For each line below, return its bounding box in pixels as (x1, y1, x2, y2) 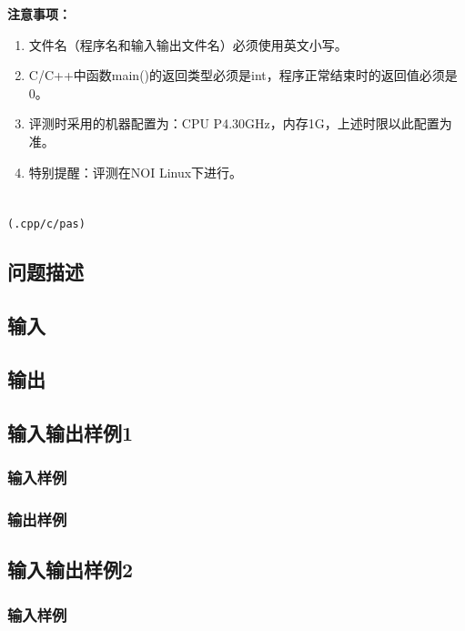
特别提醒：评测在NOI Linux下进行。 (28, 162, 243, 181)
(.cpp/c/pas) (7, 218, 86, 231)
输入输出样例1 (7, 418, 134, 446)
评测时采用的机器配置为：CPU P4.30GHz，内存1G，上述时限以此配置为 (28, 114, 452, 133)
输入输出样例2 (7, 555, 134, 584)
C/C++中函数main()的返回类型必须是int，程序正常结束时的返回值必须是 (28, 66, 458, 85)
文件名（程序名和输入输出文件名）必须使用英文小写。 (28, 35, 348, 54)
